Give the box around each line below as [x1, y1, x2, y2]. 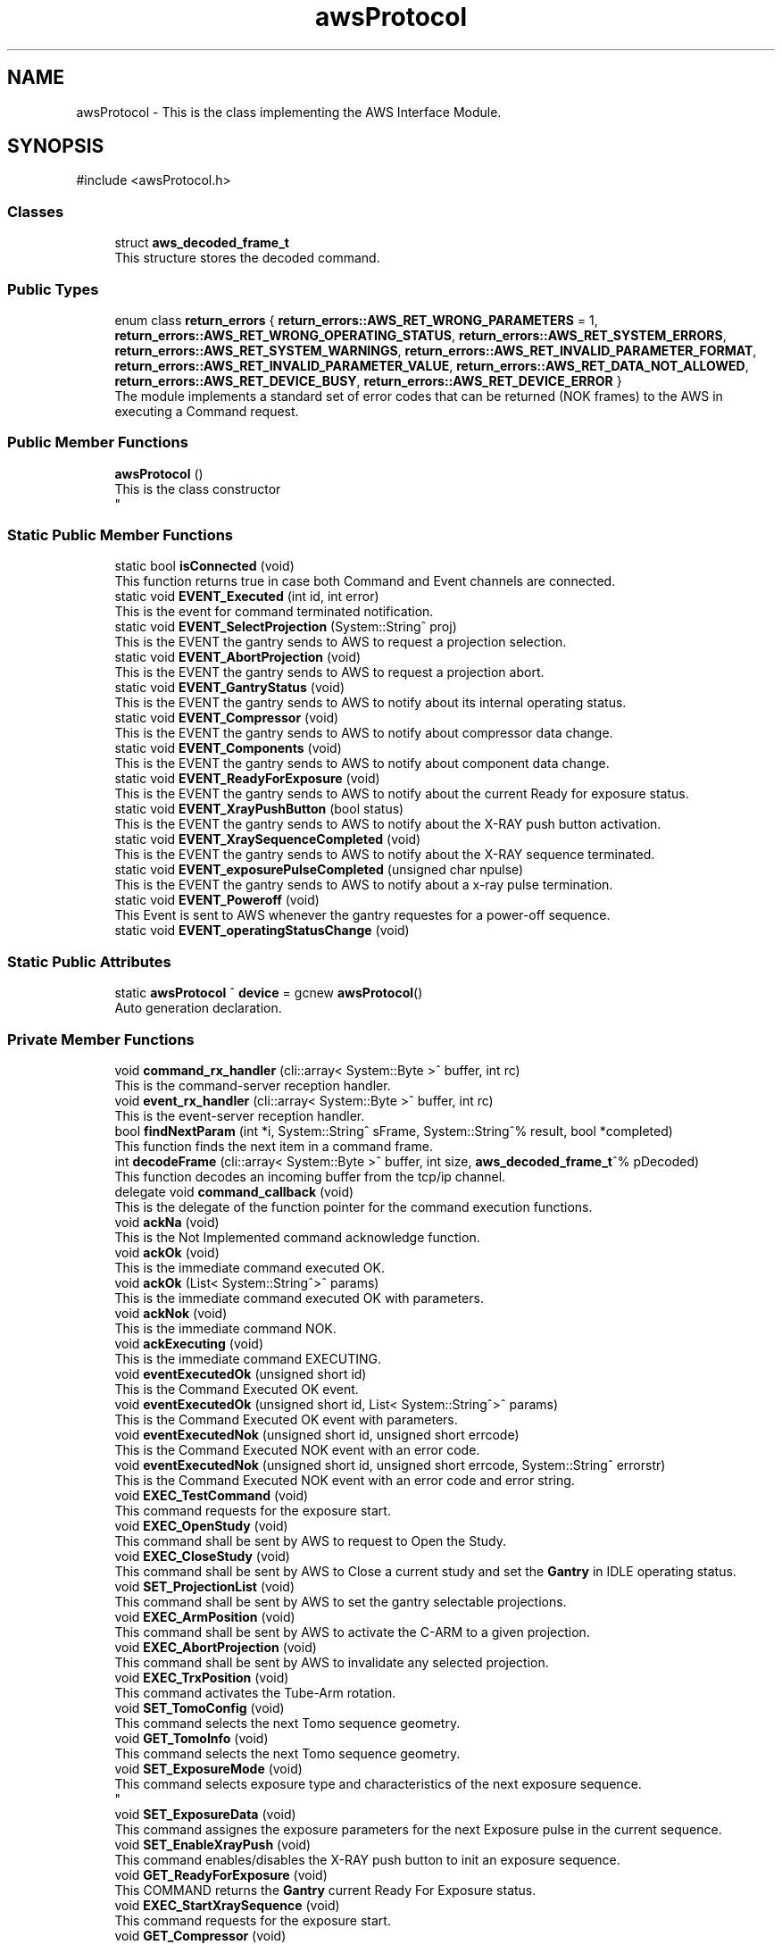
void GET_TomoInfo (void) [114, 1730, 269, 1746]
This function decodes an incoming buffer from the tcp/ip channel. [114, 1168, 506, 1184]
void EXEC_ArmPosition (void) [114, 1608, 295, 1624]
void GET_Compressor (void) [114, 1927, 287, 1943]
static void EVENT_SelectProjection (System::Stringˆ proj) [114, 619, 457, 635]
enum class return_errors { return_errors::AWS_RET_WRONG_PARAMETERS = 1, [114, 312, 598, 328]
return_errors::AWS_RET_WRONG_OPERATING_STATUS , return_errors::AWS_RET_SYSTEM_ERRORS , [114, 327, 727, 343]
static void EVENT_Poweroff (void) [114, 892, 320, 908]
